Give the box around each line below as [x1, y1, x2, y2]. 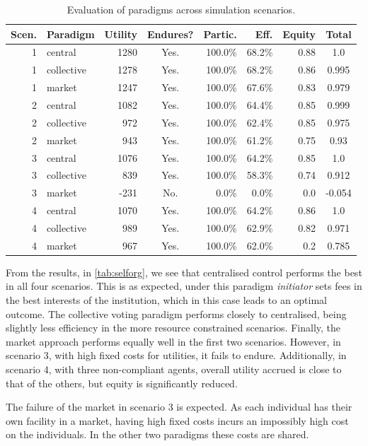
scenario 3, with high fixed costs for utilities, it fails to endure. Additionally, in [6, 348, 347, 363]
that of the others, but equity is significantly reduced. [6, 375, 238, 390]
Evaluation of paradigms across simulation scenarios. [67, 2, 296, 16]
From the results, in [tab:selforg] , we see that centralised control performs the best [6, 264, 362, 279]
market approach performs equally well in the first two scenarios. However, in [6, 334, 341, 348]
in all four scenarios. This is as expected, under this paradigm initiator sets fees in [6, 278, 362, 293]
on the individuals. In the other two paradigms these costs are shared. [6, 427, 309, 442]
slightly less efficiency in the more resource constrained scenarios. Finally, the [6, 320, 341, 335]
